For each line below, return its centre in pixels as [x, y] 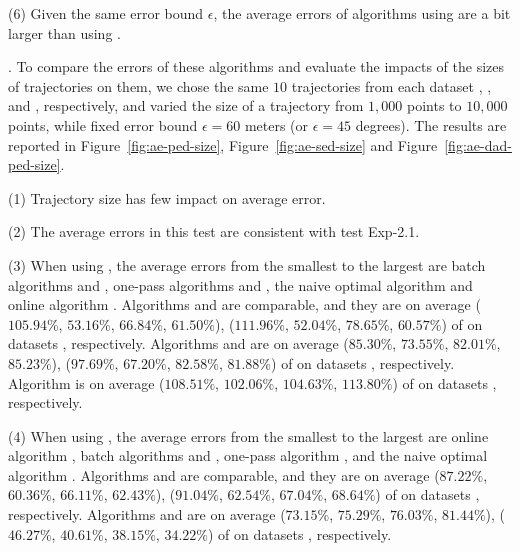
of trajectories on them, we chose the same [138, 85]
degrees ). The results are [431, 124]
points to [434, 105]
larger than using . [64, 32]
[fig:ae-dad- [478, 144]
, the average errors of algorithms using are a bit [362, 13]
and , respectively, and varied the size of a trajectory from [186, 105]
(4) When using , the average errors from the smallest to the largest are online [248, 435]
